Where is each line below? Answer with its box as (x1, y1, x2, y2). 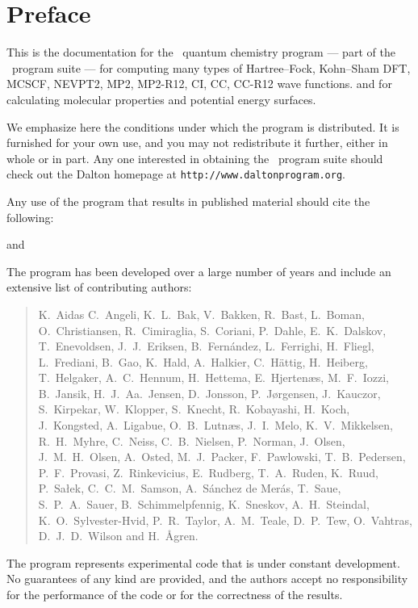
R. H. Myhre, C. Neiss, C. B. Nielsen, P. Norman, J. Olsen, (38, 432, 345, 449)
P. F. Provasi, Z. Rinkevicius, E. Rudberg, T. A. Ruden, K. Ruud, (38, 463, 378, 480)
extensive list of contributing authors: (6, 279, 192, 296)
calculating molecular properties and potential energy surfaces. (6, 90, 316, 107)
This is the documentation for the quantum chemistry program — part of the (6, 44, 395, 61)
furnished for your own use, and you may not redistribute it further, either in (6, 134, 388, 151)
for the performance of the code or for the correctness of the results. (6, 586, 343, 602)
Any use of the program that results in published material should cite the (6, 192, 370, 209)
